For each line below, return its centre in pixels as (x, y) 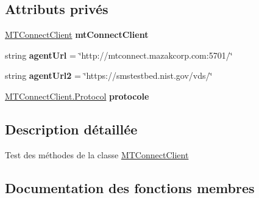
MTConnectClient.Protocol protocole (77, 96)
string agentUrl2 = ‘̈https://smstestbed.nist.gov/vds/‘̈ (109, 75)
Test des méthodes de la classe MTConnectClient (97, 154)
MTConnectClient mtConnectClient (77, 35)
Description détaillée (71, 129)
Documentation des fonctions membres (130, 187)
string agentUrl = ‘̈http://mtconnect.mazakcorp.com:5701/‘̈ (119, 55)
